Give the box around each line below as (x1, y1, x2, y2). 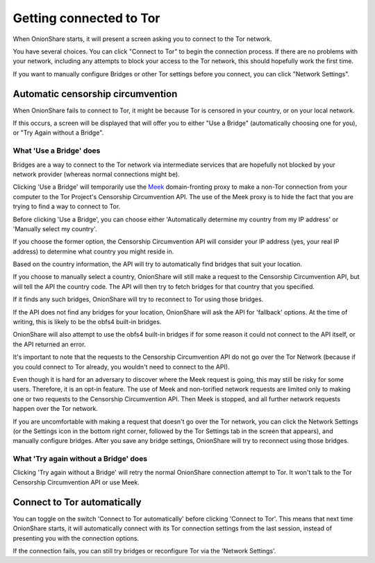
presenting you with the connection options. (12, 534, 139, 542)
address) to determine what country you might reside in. (12, 247, 174, 255)
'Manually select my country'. (12, 224, 97, 233)
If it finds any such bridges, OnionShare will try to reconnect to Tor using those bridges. (12, 295, 264, 303)
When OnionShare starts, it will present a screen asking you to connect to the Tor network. (12, 35, 272, 43)
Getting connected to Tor (12, 10, 160, 26)
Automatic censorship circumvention (12, 87, 178, 100)
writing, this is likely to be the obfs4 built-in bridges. (12, 318, 162, 326)
